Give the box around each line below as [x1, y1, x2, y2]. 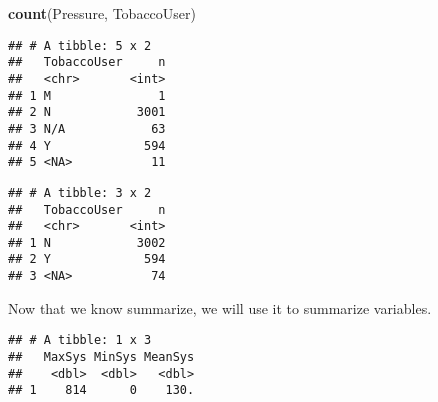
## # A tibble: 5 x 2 [8, 38, 152, 53]
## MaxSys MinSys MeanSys [8, 350, 195, 365]
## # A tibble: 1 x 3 [8, 333, 152, 348]
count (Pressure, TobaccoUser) [8, 3, 196, 23]
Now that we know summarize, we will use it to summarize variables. [8, 297, 432, 318]
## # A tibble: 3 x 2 [8, 185, 152, 200]
